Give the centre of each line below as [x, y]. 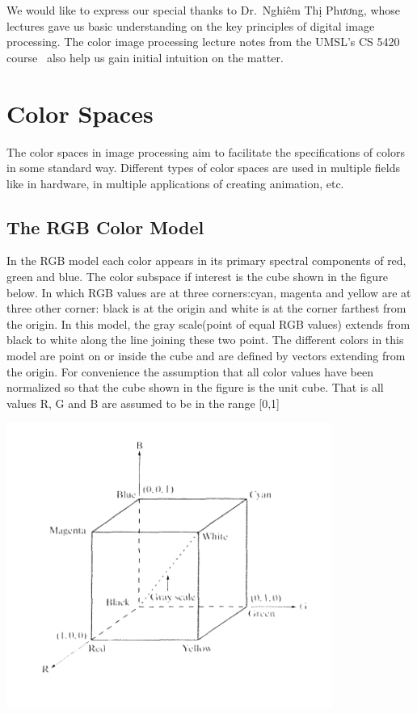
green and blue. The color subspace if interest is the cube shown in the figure [197, 277]
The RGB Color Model [105, 227]
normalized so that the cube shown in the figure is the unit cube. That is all [195, 387]
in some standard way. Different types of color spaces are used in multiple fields [203, 168]
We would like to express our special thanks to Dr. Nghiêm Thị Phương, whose [204, 10]
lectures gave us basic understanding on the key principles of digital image [191, 25]
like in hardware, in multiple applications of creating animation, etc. [175, 183]
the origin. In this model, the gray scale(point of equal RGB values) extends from [208, 323]
